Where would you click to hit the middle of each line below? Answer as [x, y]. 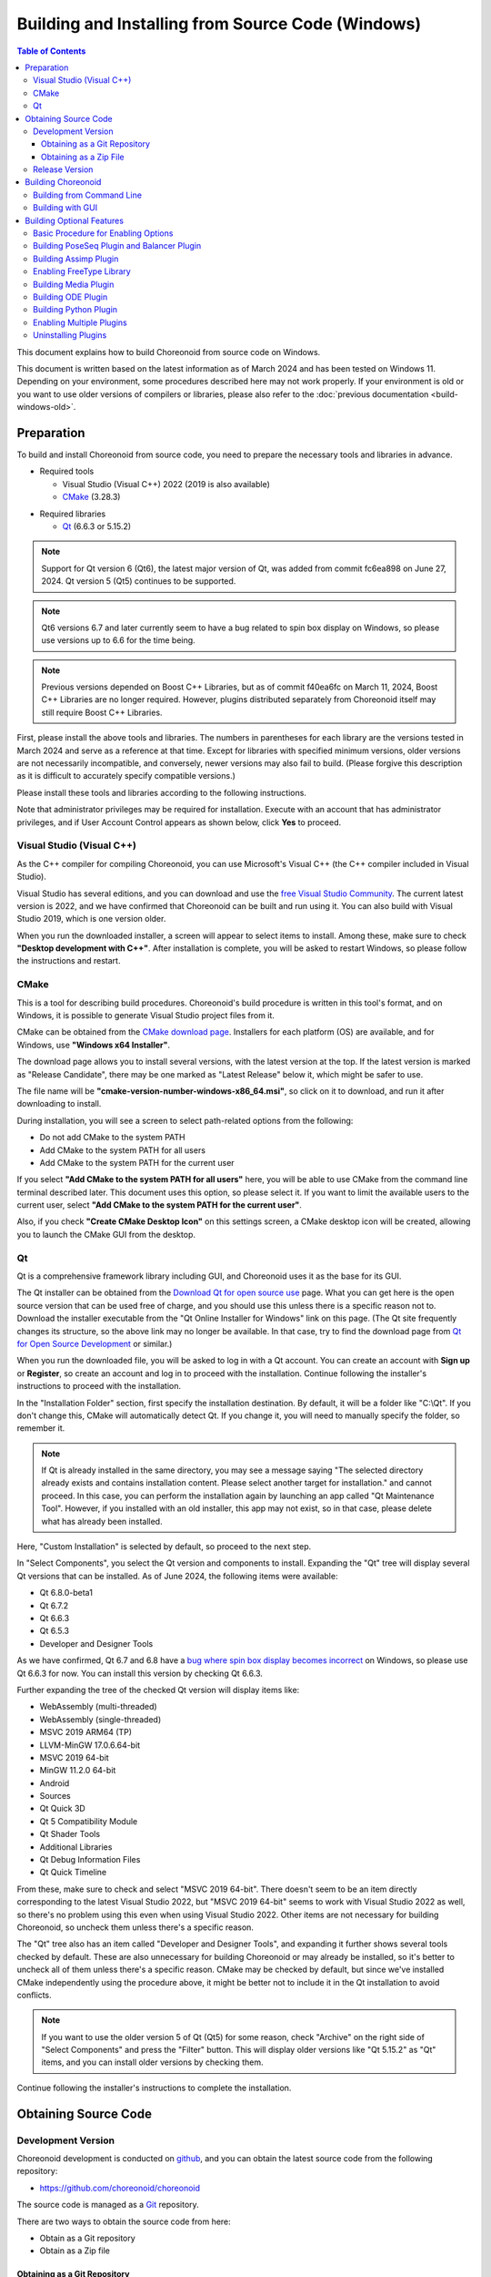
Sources [55, 1796]
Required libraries [73, 514]
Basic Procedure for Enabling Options [103, 233]
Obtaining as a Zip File [83, 157]
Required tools [67, 471]
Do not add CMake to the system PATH [112, 1138]
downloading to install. [59, 1104]
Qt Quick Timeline [73, 1873]
